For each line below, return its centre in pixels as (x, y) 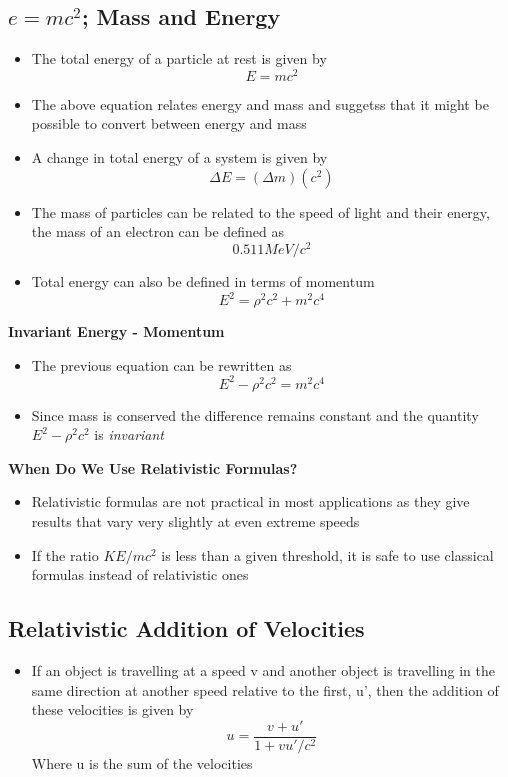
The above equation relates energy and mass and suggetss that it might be (260, 103)
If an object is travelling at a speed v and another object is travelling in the (263, 670)
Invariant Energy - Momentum (116, 331)
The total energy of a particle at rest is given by (179, 58)
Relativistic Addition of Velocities (186, 628)
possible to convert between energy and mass (169, 123)
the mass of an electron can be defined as (158, 231)
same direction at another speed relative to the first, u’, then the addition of (265, 689)
